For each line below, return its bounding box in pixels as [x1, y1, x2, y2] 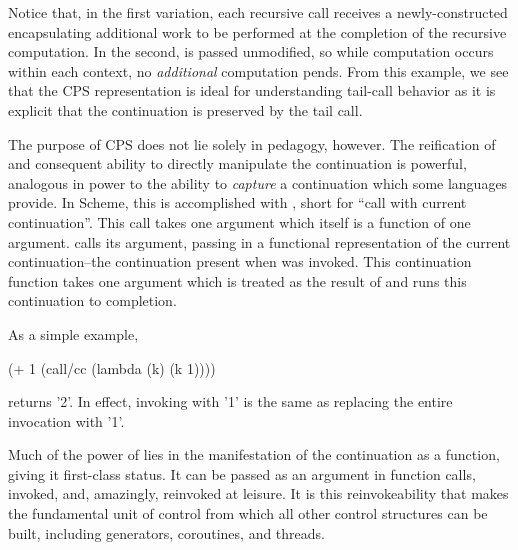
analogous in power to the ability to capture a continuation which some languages [8, 172, 508, 193]
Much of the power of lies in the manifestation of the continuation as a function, [8, 444, 500, 465]
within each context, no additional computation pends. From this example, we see [8, 60, 509, 81]
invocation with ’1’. [8, 410, 125, 431]
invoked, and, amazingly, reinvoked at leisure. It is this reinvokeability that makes [8, 483, 509, 504]
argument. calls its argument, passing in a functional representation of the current [8, 231, 511, 252]
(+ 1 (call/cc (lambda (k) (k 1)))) [8, 357, 216, 378]
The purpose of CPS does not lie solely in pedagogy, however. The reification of [8, 133, 496, 154]
